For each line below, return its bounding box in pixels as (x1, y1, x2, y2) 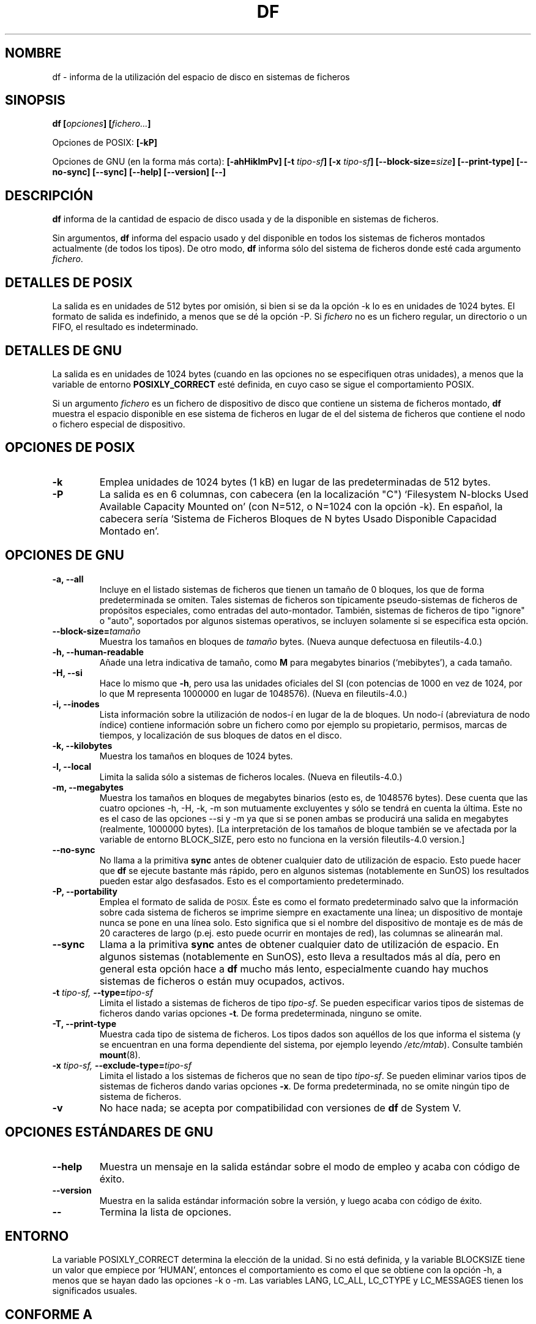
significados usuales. (52, 1285, 138, 1296)
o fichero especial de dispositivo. (52, 418, 185, 429)
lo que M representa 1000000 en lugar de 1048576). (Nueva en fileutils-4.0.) (99, 688, 408, 699)
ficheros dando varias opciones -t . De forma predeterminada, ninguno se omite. (99, 1007, 422, 1018)
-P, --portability (52, 886, 117, 897)
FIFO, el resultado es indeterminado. (52, 322, 198, 333)
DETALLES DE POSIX (5, 274, 133, 290)
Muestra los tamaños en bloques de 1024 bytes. (99, 750, 293, 761)
